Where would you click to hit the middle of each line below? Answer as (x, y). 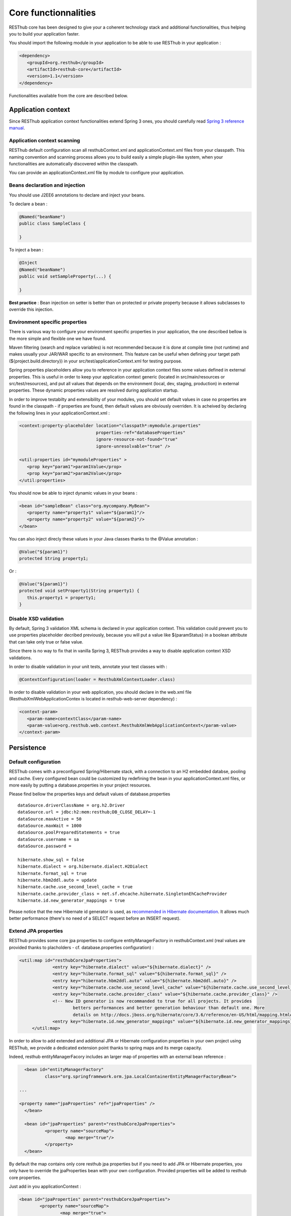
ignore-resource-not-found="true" (137, 439)
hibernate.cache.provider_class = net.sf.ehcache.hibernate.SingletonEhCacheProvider (122, 894)
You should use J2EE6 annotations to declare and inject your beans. (77, 195)
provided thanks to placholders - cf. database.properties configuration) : (81, 947)
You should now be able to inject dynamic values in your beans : (73, 493)
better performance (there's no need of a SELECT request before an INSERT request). (95, 918)
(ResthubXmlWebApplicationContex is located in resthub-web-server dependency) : (93, 699)
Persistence (27, 747)
